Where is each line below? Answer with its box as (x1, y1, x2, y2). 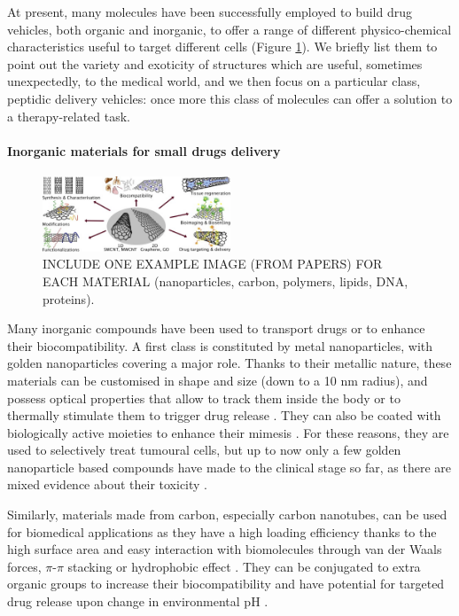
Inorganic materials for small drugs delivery (7, 141, 281, 160)
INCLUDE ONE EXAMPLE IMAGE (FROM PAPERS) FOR (43, 254, 383, 273)
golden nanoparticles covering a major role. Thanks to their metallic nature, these (7, 354, 452, 372)
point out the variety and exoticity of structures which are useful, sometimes (7, 54, 423, 73)
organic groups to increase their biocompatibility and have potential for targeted (7, 574, 445, 593)
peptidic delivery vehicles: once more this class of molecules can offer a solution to (7, 89, 453, 107)
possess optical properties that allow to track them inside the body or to (7, 388, 401, 407)
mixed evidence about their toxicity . (7, 475, 208, 494)
